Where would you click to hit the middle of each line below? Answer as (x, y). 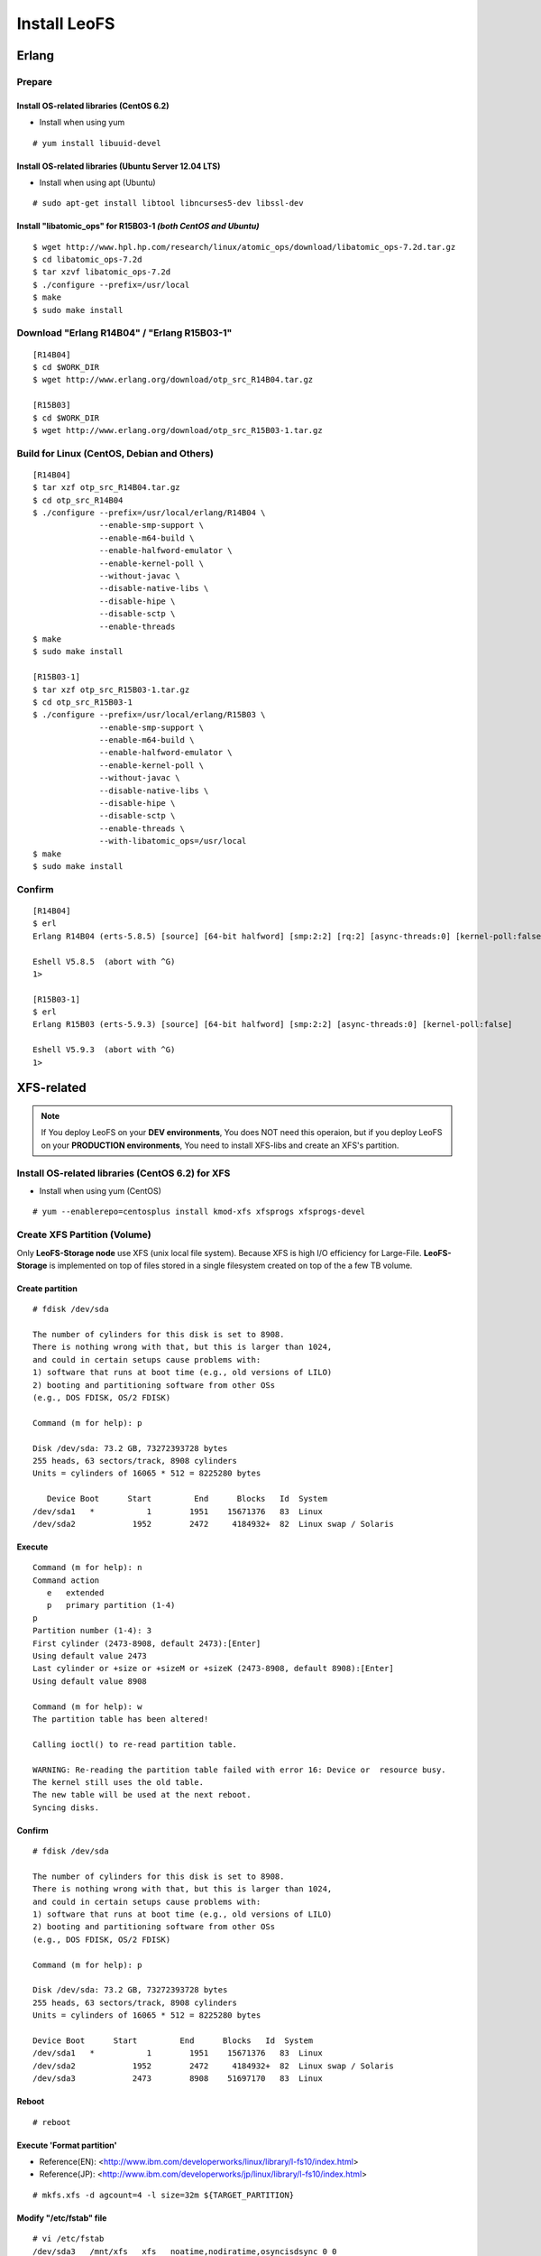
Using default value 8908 (90, 1681)
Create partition (47, 1288)
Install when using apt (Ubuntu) (98, 182)
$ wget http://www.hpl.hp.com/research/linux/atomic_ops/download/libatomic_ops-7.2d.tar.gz (244, 247)
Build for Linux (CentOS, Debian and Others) (115, 453)
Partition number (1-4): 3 (92, 1631)
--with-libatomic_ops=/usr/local (173, 841)
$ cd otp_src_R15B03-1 (83, 702)
